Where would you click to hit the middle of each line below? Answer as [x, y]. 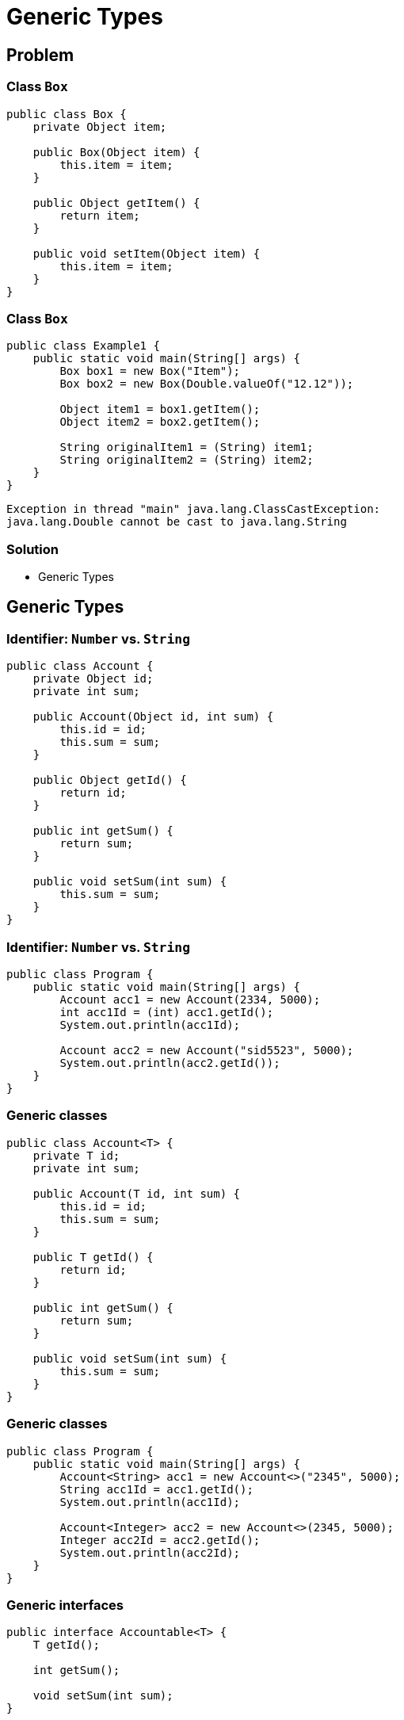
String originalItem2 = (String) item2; [187, 460]
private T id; [76, 1155]
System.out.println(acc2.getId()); [170, 1063]
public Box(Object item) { [116, 152]
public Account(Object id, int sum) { [153, 717]
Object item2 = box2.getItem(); [160, 422]
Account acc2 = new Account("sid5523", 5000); [207, 1051]
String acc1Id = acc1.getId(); [156, 1489]
